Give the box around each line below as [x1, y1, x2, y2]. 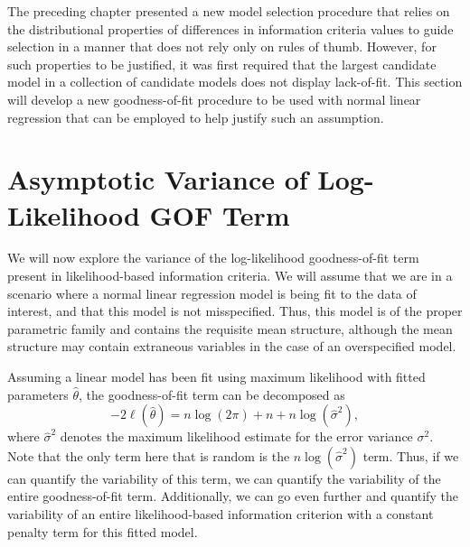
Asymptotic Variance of [7, 161, 308, 198]
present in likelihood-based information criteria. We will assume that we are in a [7, 266, 453, 285]
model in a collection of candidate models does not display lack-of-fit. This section [7, 72, 463, 91]
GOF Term [149, 196, 290, 233]
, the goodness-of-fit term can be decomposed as [79, 385, 345, 403]
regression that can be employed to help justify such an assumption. [7, 107, 384, 126]
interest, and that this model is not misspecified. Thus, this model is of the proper [7, 301, 463, 320]
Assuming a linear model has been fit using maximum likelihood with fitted [7, 367, 426, 386]
